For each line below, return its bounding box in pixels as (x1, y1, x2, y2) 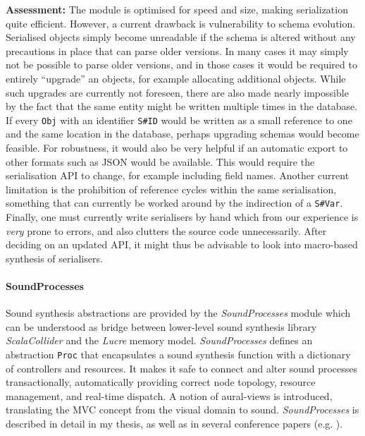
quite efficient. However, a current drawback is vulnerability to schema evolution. (6, 16, 356, 30)
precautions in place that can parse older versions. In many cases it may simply (6, 43, 349, 58)
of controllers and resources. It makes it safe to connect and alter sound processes (6, 361, 358, 375)
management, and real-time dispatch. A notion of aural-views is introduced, (6, 388, 333, 403)
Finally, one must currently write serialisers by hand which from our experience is (6, 210, 359, 224)
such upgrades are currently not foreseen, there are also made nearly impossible (6, 85, 349, 99)
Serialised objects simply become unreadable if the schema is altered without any (6, 30, 356, 44)
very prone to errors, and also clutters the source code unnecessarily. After (6, 223, 327, 238)
